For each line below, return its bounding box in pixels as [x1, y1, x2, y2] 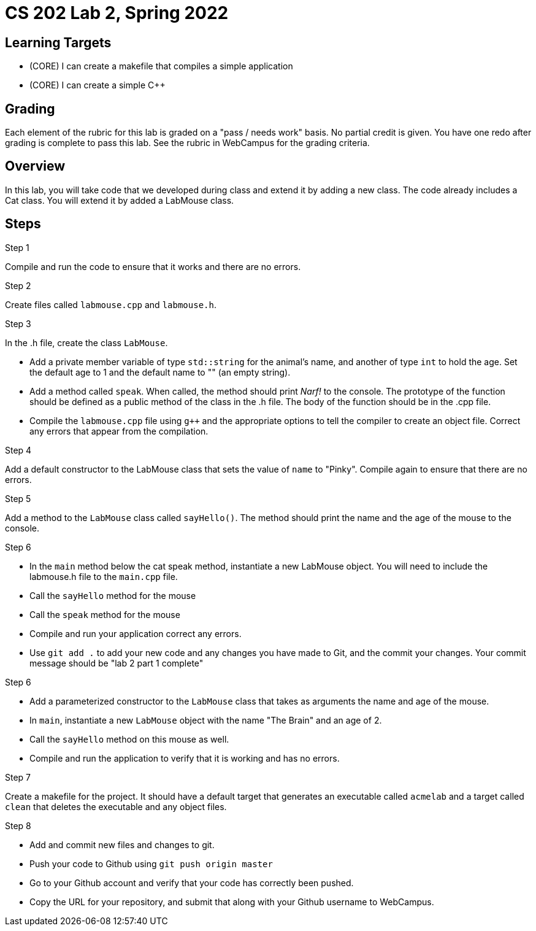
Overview [5, 158, 66, 174]
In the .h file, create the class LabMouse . [5, 337, 168, 348]
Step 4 [5, 444, 32, 455]
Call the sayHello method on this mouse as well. [29, 733, 229, 744]
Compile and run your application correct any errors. [29, 628, 242, 639]
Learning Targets [5, 34, 112, 50]
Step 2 [5, 280, 31, 291]
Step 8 [5, 820, 31, 831]
